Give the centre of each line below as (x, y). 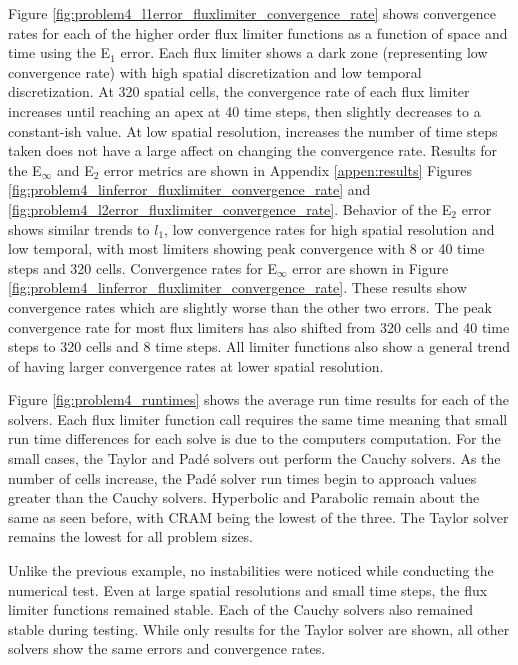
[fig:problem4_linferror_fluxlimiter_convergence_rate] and (189, 189)
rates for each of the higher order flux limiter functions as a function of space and (258, 32)
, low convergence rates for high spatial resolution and (329, 228)
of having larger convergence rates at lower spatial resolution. (196, 365)
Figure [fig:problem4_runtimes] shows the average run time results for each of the (258, 399)
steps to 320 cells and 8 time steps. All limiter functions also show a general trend (259, 346)
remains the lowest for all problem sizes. (130, 536)
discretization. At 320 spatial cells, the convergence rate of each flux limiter (239, 91)
